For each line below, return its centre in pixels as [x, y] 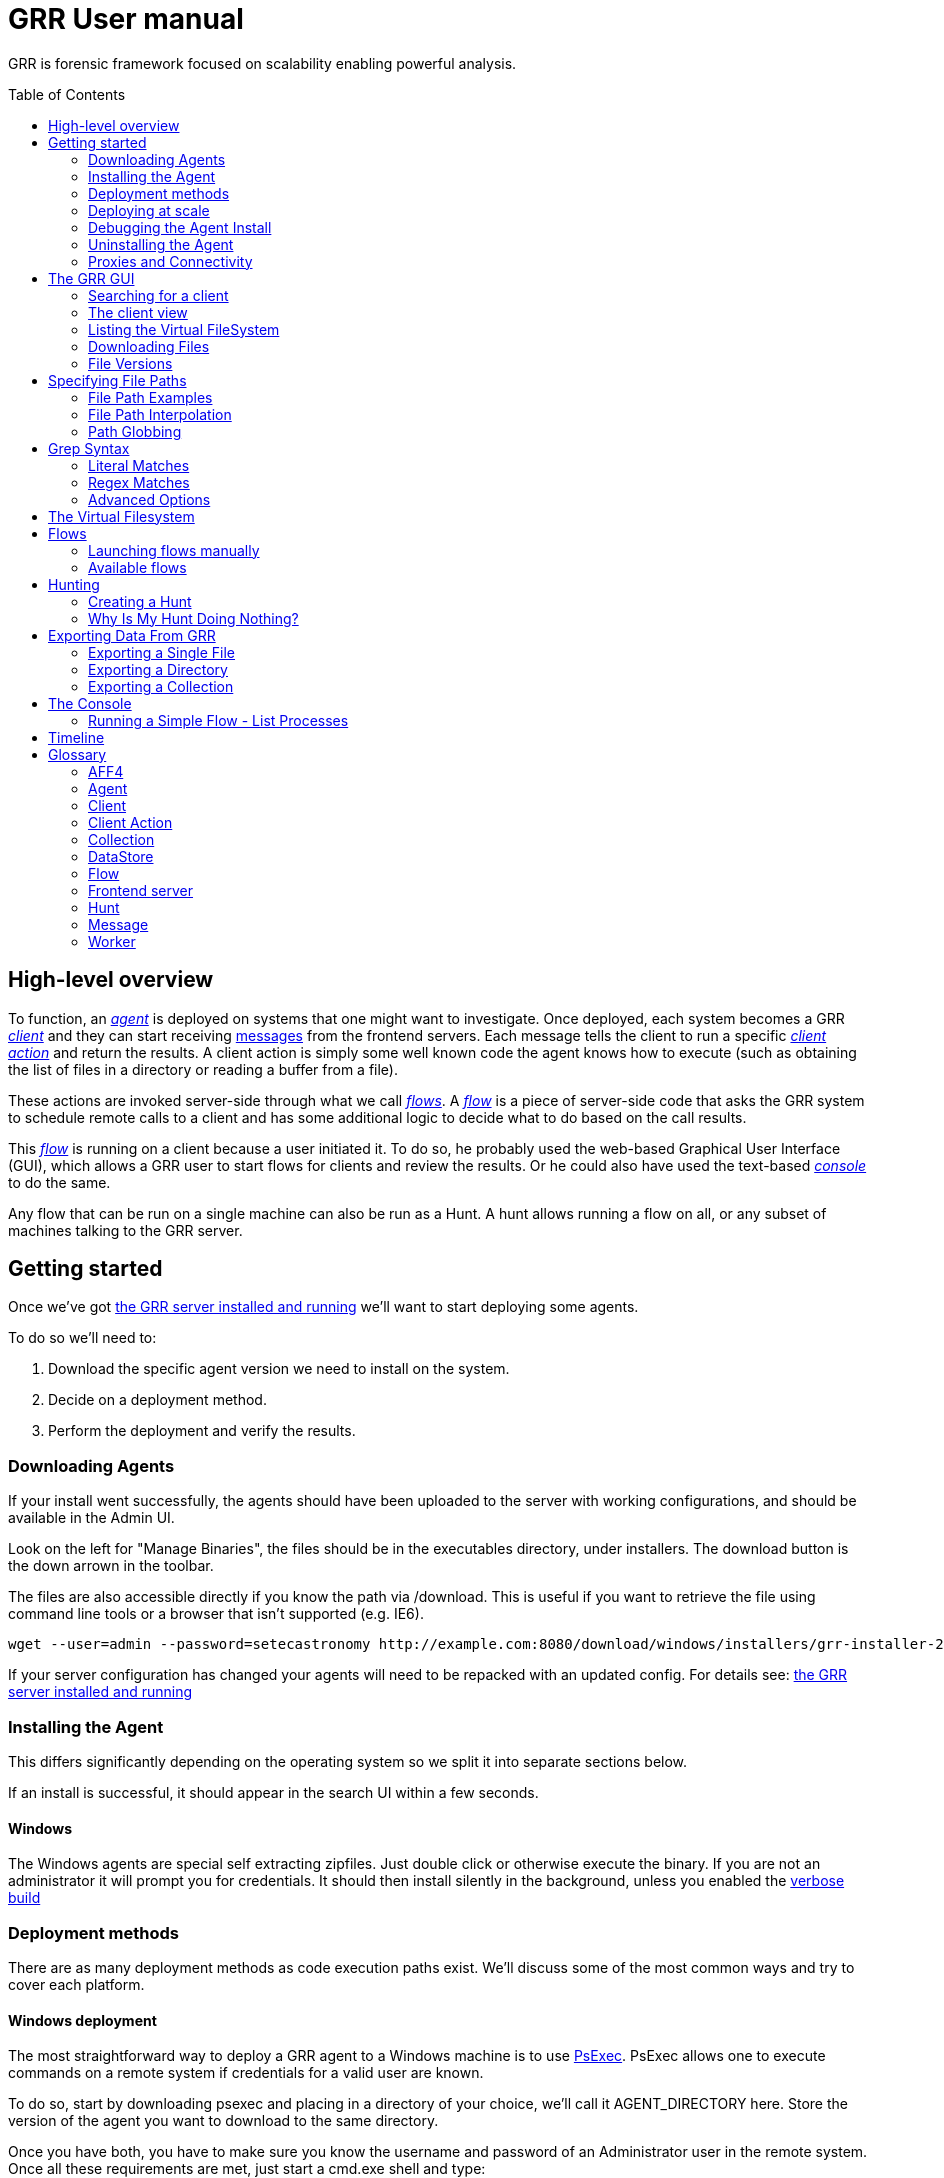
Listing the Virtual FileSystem [184, 329]
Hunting [74, 584]
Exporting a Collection [161, 686]
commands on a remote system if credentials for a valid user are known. [246, 2073]
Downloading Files [149, 346]
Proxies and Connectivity [170, 261]
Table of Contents [67, 94]
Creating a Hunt [140, 601]
